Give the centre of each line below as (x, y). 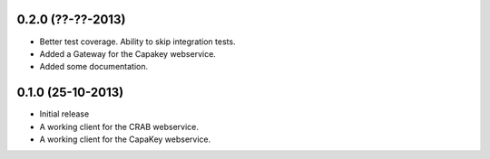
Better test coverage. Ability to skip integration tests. (137, 42)
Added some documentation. (94, 67)
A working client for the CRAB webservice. (119, 126)
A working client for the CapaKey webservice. (125, 139)
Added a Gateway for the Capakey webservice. (128, 53)
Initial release (64, 114)
